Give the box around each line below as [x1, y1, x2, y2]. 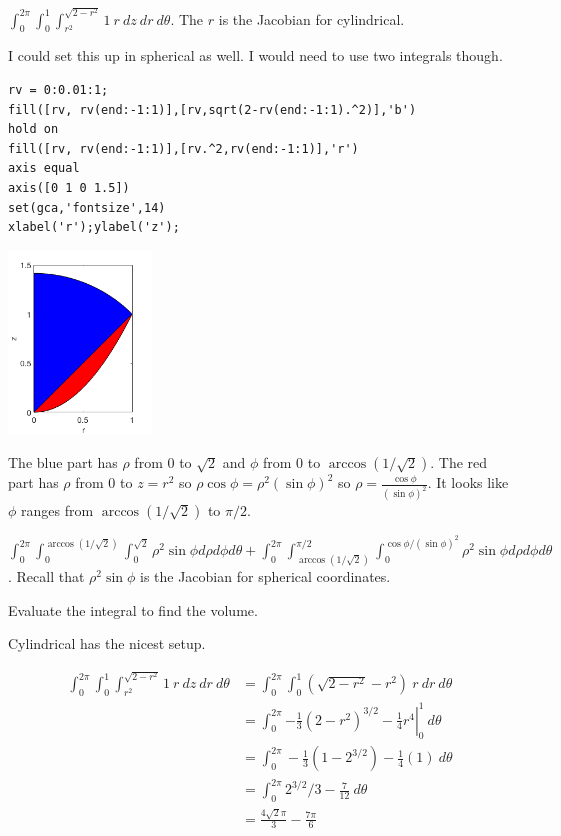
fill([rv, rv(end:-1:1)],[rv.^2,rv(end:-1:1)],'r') [8, 141, 359, 156]
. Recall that [8, 565, 85, 586]
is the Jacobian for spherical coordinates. [139, 565, 391, 586]
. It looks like [427, 472, 509, 493]
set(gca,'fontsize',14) [8, 200, 166, 215]
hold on [8, 122, 59, 137]
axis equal [8, 161, 80, 176]
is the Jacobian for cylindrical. [218, 8, 405, 29]
